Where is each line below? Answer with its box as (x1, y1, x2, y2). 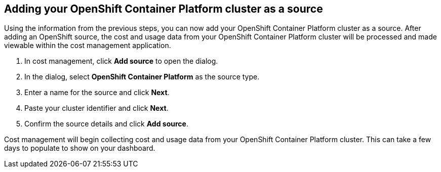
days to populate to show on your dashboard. (4, 144, 155, 153)
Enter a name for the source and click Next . (24, 88, 170, 97)
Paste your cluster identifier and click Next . (24, 104, 169, 113)
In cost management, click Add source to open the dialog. (24, 57, 218, 66)
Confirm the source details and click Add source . (24, 119, 188, 128)
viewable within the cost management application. (4, 41, 171, 50)
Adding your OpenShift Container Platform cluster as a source (4, 3, 323, 15)
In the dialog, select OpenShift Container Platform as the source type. (24, 72, 260, 81)
